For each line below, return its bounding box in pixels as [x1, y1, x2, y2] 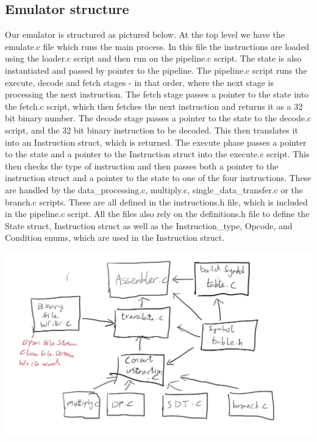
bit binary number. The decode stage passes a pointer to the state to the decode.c [5, 112, 312, 124]
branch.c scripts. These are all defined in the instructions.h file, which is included [5, 195, 308, 208]
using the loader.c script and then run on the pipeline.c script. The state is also [5, 52, 302, 65]
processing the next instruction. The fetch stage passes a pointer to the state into [5, 88, 309, 101]
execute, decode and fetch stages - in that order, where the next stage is [5, 76, 274, 88]
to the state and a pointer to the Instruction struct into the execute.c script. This [5, 148, 310, 160]
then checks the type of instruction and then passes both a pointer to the [5, 159, 279, 172]
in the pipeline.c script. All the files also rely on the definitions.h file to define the [5, 207, 310, 220]
